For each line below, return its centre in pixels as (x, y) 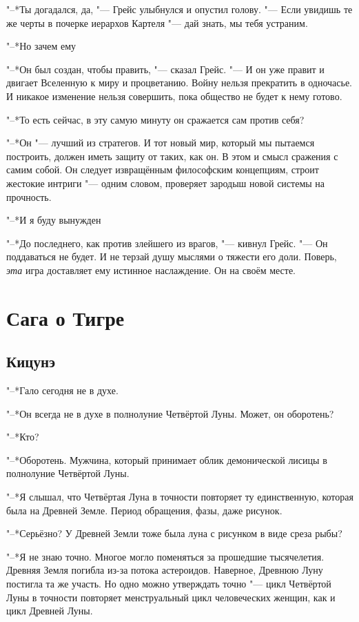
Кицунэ (31, 361)
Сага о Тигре (65, 317)
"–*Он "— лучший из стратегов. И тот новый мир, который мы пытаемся (161, 143)
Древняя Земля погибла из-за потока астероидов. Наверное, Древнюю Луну (165, 570)
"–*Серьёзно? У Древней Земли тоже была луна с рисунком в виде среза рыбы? (174, 533)
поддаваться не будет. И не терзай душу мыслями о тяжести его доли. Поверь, (172, 256)
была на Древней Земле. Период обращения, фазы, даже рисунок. (144, 510)
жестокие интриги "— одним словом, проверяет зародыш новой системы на (166, 183)
